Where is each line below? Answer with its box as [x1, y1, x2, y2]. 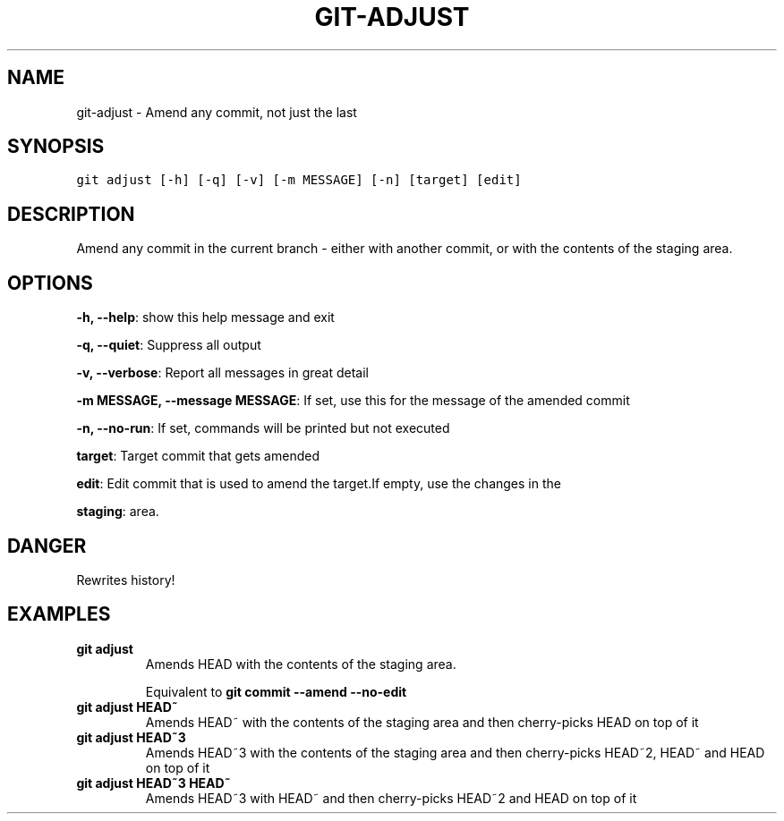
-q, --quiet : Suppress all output [76, 337, 261, 353]
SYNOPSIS [7, 135, 105, 158]
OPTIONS [7, 271, 93, 294]
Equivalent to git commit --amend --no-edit [145, 683, 407, 699]
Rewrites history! [76, 571, 175, 588]
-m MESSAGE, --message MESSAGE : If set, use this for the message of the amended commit [76, 393, 630, 409]
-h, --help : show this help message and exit [76, 309, 335, 326]
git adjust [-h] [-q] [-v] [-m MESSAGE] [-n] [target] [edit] [76, 173, 522, 188]
